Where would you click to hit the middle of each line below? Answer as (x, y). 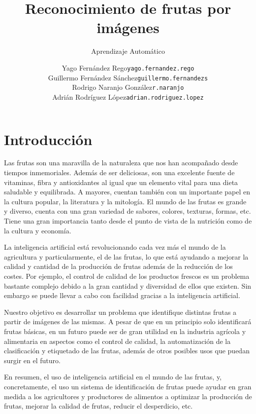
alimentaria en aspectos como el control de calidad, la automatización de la (117, 341)
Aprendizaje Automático (128, 51)
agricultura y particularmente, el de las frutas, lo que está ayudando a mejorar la (126, 256)
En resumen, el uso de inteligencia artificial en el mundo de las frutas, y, (113, 377)
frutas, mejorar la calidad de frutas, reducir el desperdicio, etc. (98, 406)
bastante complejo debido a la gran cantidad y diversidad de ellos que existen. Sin (128, 285)
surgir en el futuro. (32, 360)
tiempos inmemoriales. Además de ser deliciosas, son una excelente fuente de (119, 172)
